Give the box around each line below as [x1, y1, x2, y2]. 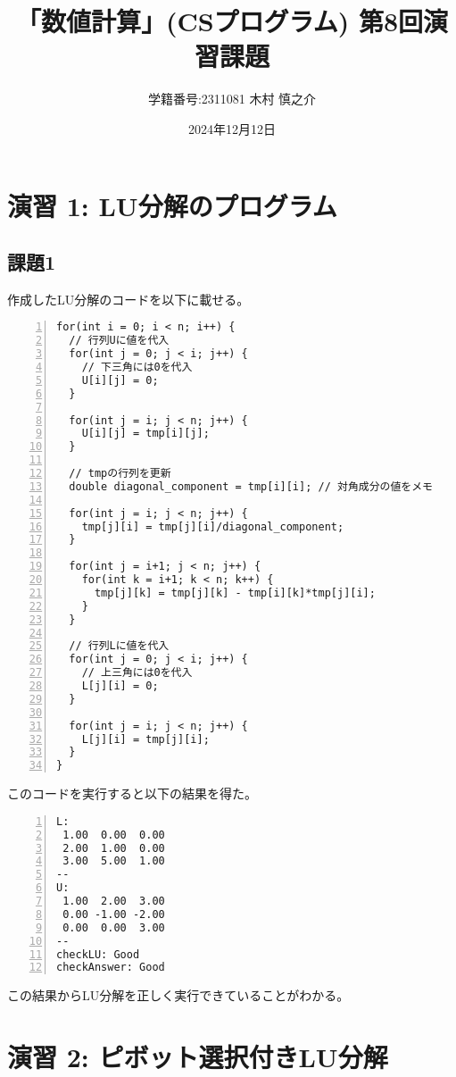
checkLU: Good [56, 948, 140, 961]
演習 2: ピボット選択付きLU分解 [7, 1039, 388, 1075]
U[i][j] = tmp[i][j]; [81, 427, 210, 440]
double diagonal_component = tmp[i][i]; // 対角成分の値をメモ [69, 480, 434, 493]
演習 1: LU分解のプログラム [7, 187, 337, 223]
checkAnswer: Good [56, 961, 165, 974]
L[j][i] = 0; [81, 680, 159, 693]
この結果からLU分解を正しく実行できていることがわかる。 [7, 986, 350, 1005]
